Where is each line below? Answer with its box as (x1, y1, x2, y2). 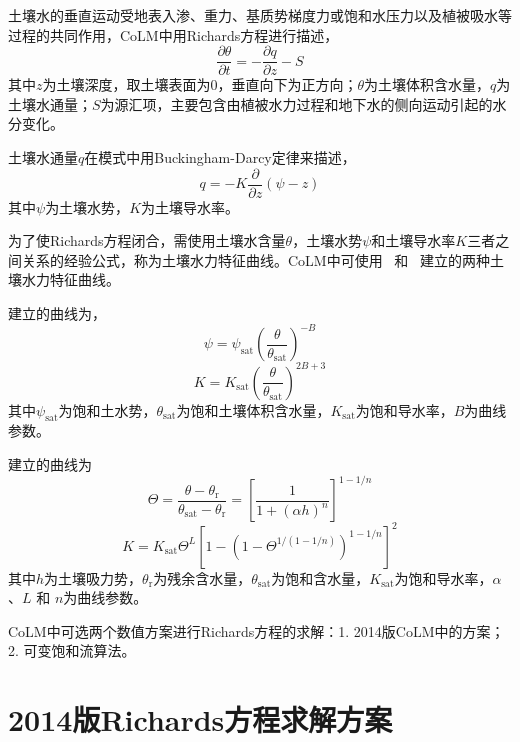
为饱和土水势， (58, 399, 157, 420)
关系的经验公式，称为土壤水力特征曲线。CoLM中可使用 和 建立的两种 (21, 249, 491, 270)
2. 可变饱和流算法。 (8, 640, 136, 661)
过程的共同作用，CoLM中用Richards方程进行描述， (8, 24, 339, 45)
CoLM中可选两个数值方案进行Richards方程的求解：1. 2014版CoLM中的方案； (8, 620, 505, 641)
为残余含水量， (153, 567, 252, 588)
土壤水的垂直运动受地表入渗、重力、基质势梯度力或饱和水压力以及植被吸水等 (8, 5, 512, 25)
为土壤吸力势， (44, 567, 143, 588)
